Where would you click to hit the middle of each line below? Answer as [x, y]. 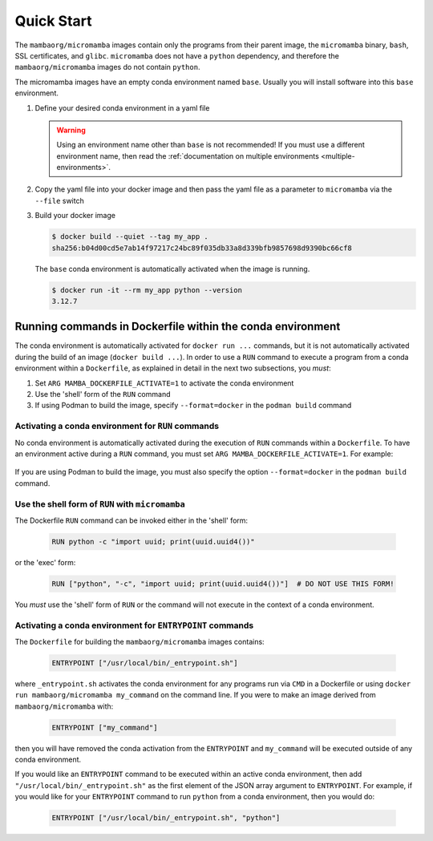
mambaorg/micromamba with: [64, 706]
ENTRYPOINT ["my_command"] [105, 727]
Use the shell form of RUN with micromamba [100, 503]
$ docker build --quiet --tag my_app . [130, 237]
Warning [71, 130]
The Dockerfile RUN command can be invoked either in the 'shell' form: [132, 520]
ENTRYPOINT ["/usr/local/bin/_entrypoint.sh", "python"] [166, 818]
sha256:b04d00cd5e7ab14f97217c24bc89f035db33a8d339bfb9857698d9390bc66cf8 [202, 248]
